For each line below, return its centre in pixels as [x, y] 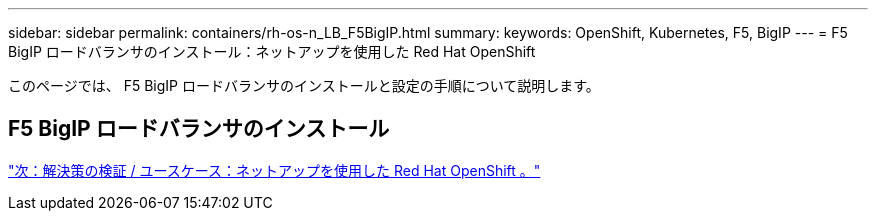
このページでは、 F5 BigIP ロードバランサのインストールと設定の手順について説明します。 [304, 85]
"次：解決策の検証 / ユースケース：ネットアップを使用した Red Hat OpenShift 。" [274, 170]
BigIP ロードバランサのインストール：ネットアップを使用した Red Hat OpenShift [272, 51]
